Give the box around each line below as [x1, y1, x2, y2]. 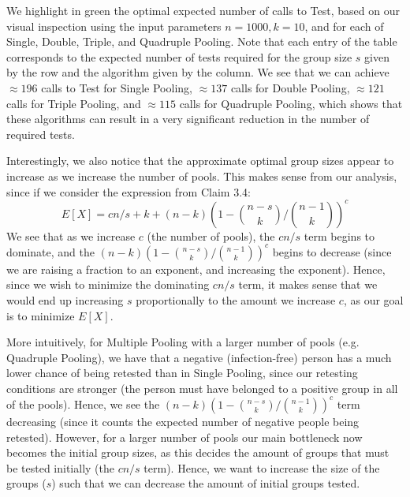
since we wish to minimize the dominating [6, 276, 210, 293]
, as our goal [343, 291, 404, 308]
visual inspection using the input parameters [6, 17, 222, 34]
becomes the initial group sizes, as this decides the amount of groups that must [6, 444, 389, 461]
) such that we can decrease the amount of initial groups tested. [51, 475, 360, 491]
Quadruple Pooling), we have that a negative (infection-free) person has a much [6, 349, 392, 365]
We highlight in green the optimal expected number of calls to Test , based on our [6, 2, 400, 18]
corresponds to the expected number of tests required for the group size [6, 48, 352, 65]
